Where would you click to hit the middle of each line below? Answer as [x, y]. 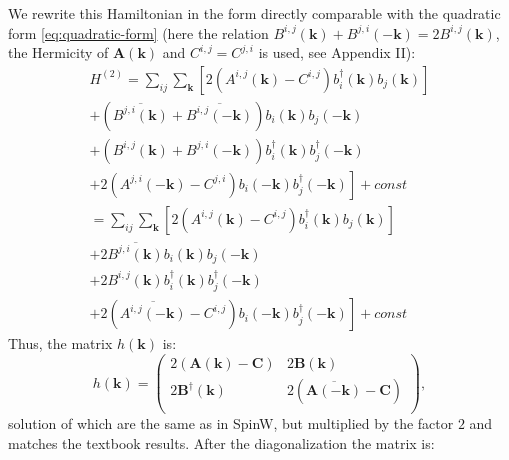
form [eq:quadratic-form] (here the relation [138, 32]
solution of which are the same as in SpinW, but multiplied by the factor [231, 423]
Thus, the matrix [60, 343]
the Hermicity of [58, 52]
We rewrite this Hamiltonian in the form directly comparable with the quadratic [254, 13]
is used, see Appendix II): [337, 52]
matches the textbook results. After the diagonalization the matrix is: [221, 442]
